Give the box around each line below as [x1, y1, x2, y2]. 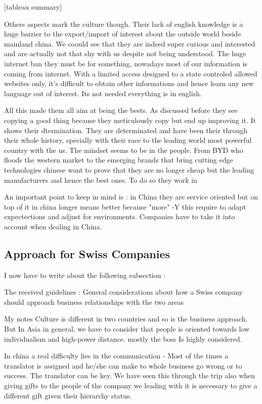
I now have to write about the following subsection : [4, 269, 166, 280]
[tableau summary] [4, 2, 62, 12]
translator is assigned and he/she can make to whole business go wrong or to [4, 360, 242, 371]
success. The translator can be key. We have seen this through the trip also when [4, 370, 255, 381]
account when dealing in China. [4, 221, 102, 231]
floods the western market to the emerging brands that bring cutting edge [4, 154, 233, 165]
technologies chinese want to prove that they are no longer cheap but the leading [4, 164, 254, 175]
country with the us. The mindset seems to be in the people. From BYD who [4, 144, 243, 155]
